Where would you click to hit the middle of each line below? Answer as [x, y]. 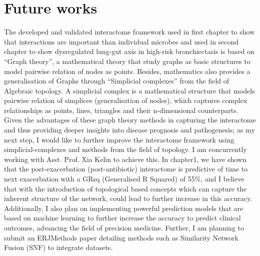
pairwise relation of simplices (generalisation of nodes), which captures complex [126, 100]
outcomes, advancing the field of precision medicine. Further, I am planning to [124, 227]
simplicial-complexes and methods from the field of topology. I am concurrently [125, 149]
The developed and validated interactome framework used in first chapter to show [129, 32]
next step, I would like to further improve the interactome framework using [119, 139]
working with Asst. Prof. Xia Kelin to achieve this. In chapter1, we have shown [125, 159]
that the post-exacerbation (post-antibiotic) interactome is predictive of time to [126, 169]
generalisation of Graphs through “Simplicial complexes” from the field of [117, 81]
